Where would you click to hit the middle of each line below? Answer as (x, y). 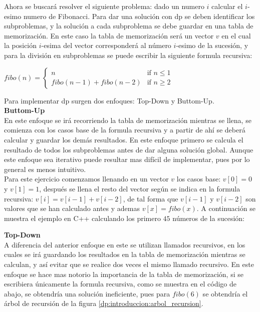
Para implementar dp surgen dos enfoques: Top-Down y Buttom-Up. (109, 100)
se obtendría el (225, 293)
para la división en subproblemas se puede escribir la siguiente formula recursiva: (128, 55)
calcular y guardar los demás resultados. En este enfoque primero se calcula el (124, 139)
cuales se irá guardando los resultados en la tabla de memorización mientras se (125, 254)
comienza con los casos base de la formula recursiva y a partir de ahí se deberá (125, 130)
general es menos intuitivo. (45, 169)
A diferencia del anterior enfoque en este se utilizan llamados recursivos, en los (125, 244)
